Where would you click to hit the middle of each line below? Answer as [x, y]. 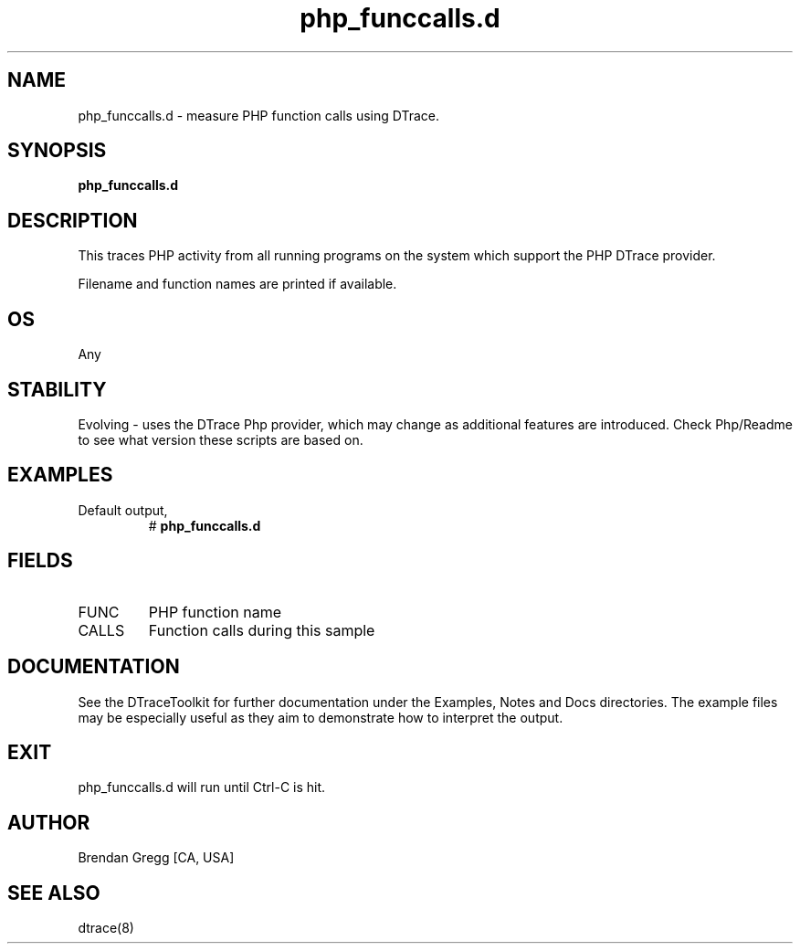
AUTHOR [49, 822]
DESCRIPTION [73, 220]
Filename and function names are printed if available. [237, 284]
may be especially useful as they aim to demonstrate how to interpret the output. [321, 717]
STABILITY [57, 389]
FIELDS [40, 561]
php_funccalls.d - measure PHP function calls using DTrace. [258, 115]
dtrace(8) [106, 928]
